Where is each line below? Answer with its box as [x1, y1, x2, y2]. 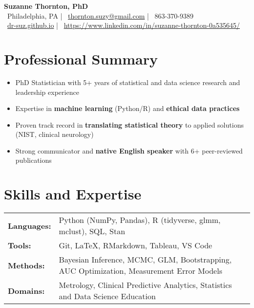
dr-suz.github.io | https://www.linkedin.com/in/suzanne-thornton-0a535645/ [7, 20, 240, 30]
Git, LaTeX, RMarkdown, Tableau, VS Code [59, 240, 212, 251]
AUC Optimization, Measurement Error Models [59, 265, 222, 277]
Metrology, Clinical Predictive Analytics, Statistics [59, 279, 232, 291]
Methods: [8, 259, 45, 271]
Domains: [8, 285, 45, 296]
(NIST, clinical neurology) [15, 129, 94, 139]
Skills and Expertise [4, 184, 142, 204]
